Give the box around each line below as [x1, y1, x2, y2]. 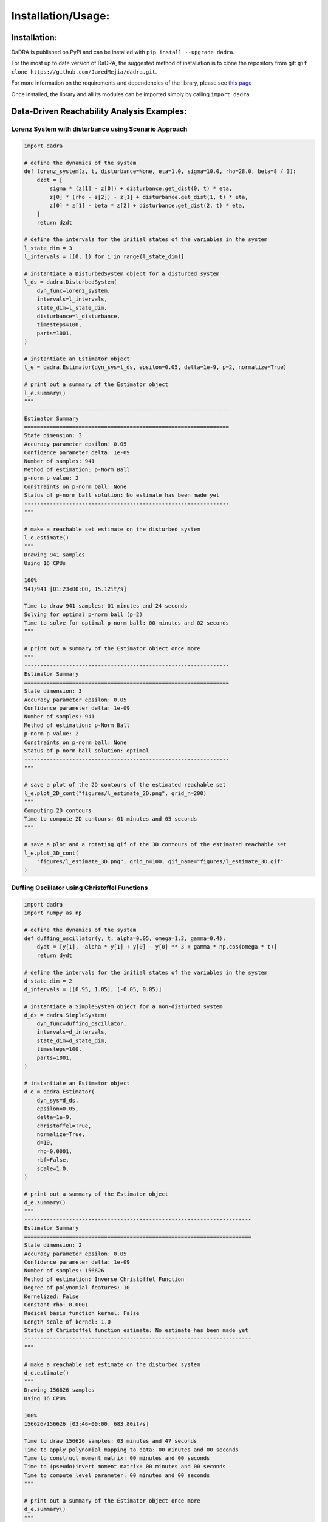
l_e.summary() [24, 390, 66, 396]
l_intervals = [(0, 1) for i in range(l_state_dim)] [24, 253, 185, 260]
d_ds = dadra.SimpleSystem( [24, 1011, 108, 1019]
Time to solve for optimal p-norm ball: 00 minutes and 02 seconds [24, 620, 230, 626]
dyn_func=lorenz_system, [36, 287, 111, 294]
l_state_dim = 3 [24, 244, 73, 251]
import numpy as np [24, 909, 82, 916]
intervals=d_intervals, [36, 1029, 108, 1036]
